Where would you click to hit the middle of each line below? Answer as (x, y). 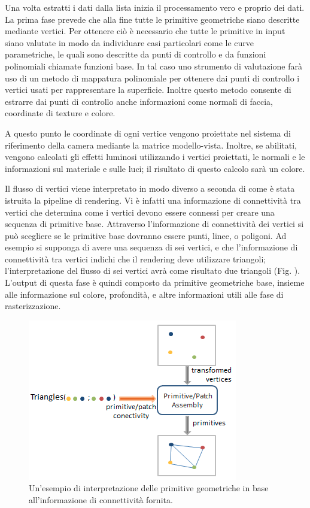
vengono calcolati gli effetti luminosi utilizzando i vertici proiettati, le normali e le (155, 157)
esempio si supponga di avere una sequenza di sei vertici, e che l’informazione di (151, 247)
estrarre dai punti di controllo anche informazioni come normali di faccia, (139, 101)
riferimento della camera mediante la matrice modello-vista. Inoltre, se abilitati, (151, 145)
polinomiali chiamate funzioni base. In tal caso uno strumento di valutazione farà (154, 66)
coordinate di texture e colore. (60, 113)
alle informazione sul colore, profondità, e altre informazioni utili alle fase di (144, 294)
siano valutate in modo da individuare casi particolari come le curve (130, 42)
